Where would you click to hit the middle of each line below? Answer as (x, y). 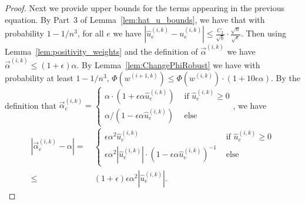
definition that (31, 105)
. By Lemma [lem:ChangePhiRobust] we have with (168, 65)
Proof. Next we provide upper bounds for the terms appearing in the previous (145, 8)
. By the (285, 77)
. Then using (263, 33)
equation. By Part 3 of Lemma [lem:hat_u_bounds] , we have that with (135, 19)
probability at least (39, 77)
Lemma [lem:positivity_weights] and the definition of (101, 51)
